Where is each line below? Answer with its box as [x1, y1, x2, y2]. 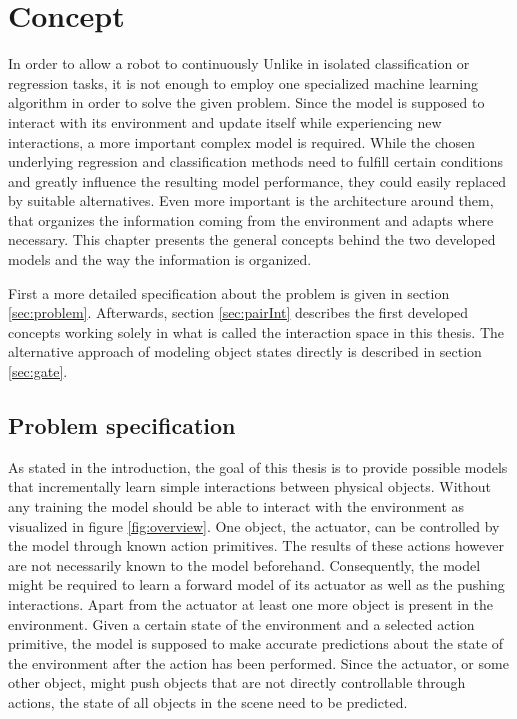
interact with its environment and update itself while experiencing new [8, 111, 442, 132]
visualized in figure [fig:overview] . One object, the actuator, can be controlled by [8, 515, 500, 536]
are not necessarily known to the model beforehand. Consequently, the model [8, 554, 481, 575]
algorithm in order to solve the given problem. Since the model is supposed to [8, 92, 485, 113]
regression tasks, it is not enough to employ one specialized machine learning [8, 72, 478, 93]
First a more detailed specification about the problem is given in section [8, 282, 450, 303]
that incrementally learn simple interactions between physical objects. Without [8, 476, 492, 497]
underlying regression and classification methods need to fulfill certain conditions [8, 151, 503, 172]
